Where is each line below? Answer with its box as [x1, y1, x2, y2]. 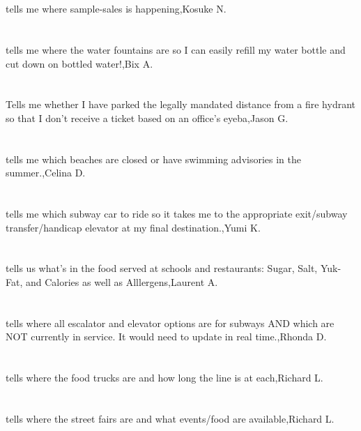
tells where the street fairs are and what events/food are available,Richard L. [6, 411, 335, 425]
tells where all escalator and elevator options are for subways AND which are [6, 315, 335, 330]
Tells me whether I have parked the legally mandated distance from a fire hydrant [6, 97, 355, 112]
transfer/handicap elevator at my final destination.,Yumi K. [6, 220, 261, 234]
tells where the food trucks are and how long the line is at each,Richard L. [6, 370, 323, 385]
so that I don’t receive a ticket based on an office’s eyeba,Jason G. [6, 110, 289, 125]
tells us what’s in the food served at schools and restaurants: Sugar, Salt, [6, 261, 318, 275]
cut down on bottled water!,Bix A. [6, 56, 153, 70]
